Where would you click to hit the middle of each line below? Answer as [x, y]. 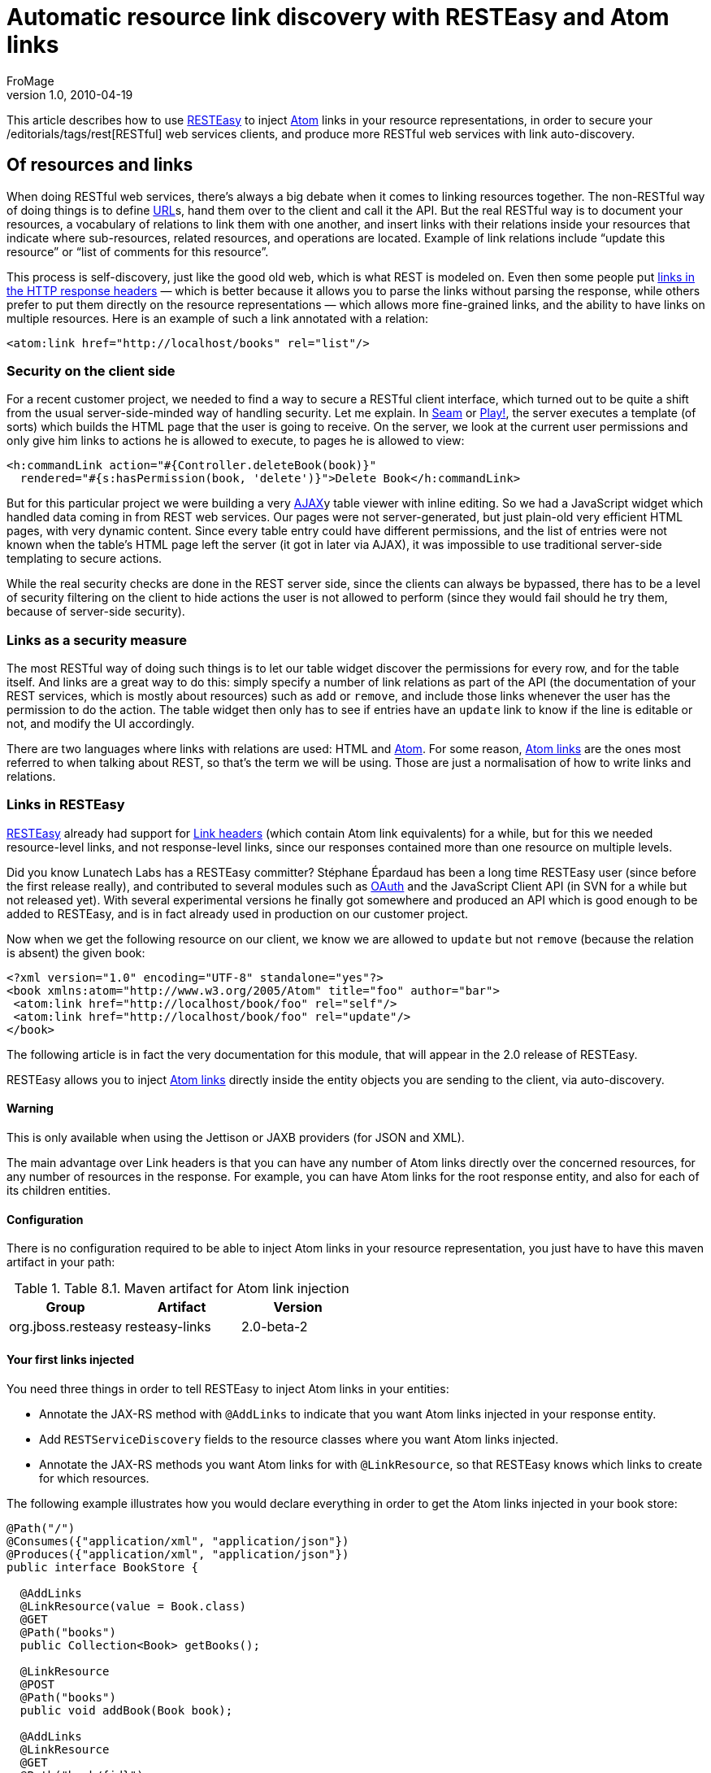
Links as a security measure [97, 640]
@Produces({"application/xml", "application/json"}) [178, 1554]
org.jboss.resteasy [66, 1327]
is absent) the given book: [76, 952]
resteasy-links [168, 1327]
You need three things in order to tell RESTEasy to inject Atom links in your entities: [228, 1388]
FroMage [30, 81]
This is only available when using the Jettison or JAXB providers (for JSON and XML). [236, 1138]
